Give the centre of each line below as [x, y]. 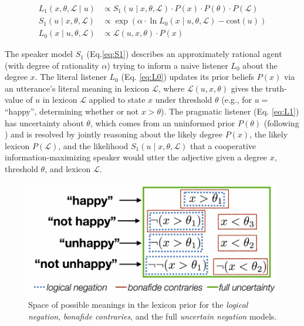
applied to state [117, 100]
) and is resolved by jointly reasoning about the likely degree [114, 134]
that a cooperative [223, 145]
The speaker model [39, 54]
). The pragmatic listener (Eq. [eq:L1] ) [230, 111]
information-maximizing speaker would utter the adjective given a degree [136, 157]
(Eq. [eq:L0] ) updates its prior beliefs [188, 77]
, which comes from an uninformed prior [163, 122]
